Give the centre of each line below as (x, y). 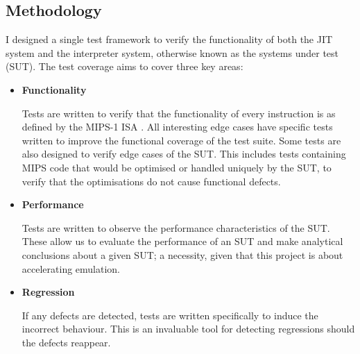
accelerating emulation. (71, 268)
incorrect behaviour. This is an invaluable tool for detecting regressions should (188, 329)
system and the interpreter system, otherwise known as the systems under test (172, 52)
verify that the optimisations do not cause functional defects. (151, 181)
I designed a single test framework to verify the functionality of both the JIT (169, 39)
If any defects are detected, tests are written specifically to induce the (170, 315)
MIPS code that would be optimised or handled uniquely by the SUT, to (177, 167)
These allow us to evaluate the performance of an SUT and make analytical (182, 241)
